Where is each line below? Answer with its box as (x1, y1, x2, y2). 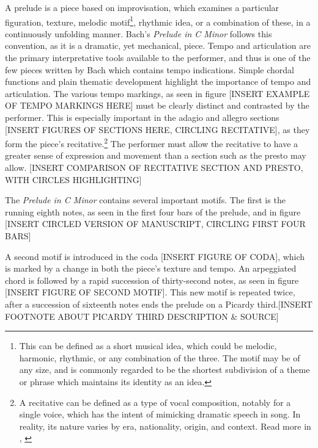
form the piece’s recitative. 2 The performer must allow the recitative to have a (5, 135, 298, 150)
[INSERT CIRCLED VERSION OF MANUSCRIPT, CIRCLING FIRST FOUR (5, 217, 306, 230)
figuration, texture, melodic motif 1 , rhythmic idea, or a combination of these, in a (5, 13, 311, 28)
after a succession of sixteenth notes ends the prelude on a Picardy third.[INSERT (5, 297, 312, 310)
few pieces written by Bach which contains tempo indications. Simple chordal (5, 63, 294, 76)
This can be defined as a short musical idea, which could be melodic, (19, 339, 277, 352)
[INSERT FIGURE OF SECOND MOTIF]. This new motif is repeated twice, (5, 286, 295, 298)
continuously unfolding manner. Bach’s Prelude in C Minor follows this (5, 27, 272, 40)
